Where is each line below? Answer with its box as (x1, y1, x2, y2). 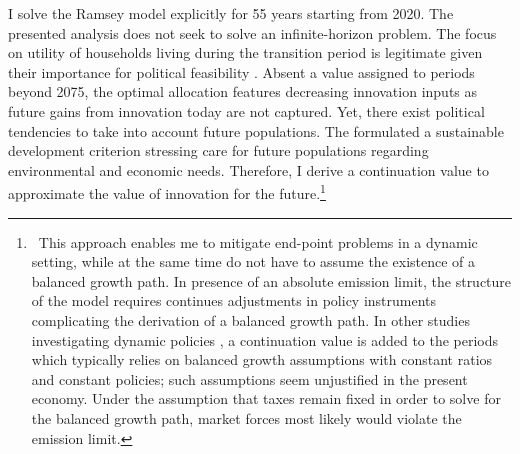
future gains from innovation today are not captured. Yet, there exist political (8, 100, 485, 121)
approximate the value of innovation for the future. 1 (8, 180, 326, 203)
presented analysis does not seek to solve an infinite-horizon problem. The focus (8, 22, 497, 43)
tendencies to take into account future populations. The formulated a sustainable (8, 120, 504, 141)
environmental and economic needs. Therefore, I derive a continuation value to (8, 159, 489, 180)
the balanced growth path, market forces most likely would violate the (31, 407, 462, 428)
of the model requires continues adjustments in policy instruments (31, 290, 437, 311)
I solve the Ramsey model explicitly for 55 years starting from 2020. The (8, 3, 454, 23)
